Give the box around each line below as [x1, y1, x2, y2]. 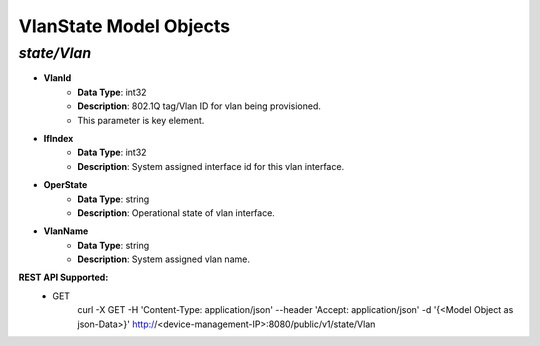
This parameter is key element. [77, 114, 205, 126]
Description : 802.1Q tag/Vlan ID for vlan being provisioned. [77, 100, 322, 112]
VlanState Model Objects [18, 15, 230, 37]
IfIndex [43, 132, 74, 144]
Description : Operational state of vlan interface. [77, 206, 275, 219]
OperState [43, 179, 88, 191]
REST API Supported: [18, 271, 109, 284]
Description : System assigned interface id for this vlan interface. [77, 160, 345, 172]
